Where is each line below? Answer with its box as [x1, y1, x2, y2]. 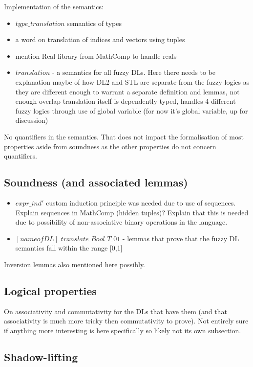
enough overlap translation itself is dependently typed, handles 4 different [15, 96, 236, 106]
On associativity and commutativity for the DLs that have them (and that [4, 306, 227, 316]
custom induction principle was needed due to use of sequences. [45, 197, 236, 207]
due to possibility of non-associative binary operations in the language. [15, 217, 228, 227]
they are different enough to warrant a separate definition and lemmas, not [15, 86, 240, 96]
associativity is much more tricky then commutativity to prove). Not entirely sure [4, 316, 249, 326]
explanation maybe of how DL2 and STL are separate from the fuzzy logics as [15, 76, 250, 87]
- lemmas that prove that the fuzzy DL [122, 233, 239, 243]
